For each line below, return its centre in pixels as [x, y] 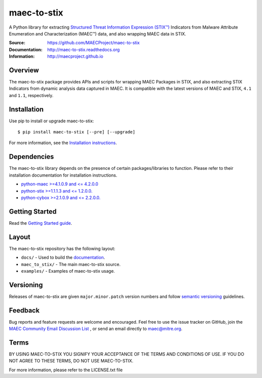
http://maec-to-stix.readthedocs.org [83, 49]
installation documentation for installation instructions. [63, 175]
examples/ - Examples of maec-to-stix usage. [68, 271]
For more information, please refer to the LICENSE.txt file [66, 370]
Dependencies [32, 157]
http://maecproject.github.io [75, 56]
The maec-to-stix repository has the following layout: [62, 248]
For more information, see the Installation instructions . [63, 143]
